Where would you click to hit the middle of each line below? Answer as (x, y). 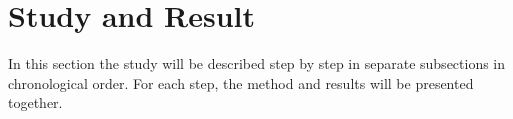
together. (35, 102)
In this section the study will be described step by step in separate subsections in (257, 63)
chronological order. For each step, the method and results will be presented (241, 82)
